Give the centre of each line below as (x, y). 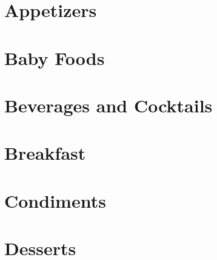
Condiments (55, 200)
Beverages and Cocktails (109, 105)
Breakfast (45, 153)
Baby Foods (55, 57)
